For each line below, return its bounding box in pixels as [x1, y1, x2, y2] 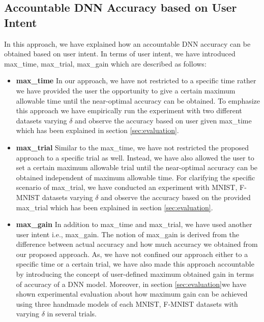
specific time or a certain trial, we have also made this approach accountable [16, 259, 254, 269]
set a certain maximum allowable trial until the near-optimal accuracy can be [16, 162, 258, 173]
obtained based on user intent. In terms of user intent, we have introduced [4, 48, 236, 59]
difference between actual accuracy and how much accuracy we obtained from [16, 239, 258, 249]
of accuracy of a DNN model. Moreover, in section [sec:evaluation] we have [16, 278, 247, 289]
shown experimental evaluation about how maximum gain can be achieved [16, 288, 248, 299]
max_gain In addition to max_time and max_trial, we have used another [16, 219, 252, 230]
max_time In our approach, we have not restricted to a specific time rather [16, 75, 256, 86]
